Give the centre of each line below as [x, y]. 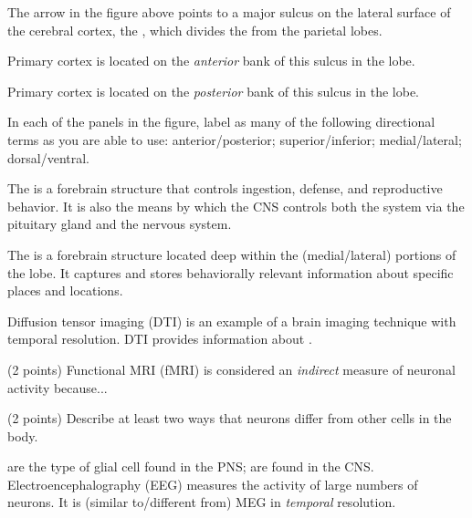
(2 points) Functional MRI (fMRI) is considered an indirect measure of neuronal [231, 369]
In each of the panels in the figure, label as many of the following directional [221, 122]
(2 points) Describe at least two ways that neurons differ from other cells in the [230, 418]
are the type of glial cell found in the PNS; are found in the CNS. [191, 466]
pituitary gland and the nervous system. [120, 224]
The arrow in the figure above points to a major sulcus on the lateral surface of [229, 12]
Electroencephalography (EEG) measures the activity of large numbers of [213, 484]
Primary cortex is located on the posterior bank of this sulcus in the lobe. [213, 91]
